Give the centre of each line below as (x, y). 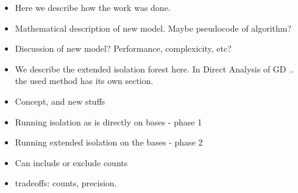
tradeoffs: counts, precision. (66, 183)
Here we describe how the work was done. (93, 7)
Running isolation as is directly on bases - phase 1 (108, 121)
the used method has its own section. (84, 81)
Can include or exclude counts (71, 162)
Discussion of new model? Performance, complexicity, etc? (123, 48)
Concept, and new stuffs (60, 101)
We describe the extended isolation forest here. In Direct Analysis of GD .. (154, 68)
